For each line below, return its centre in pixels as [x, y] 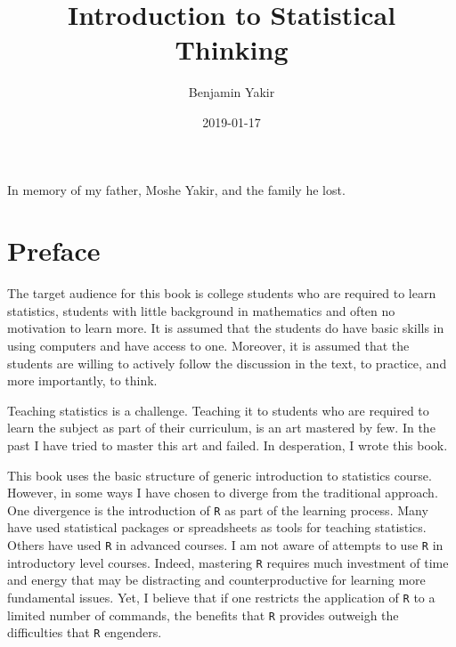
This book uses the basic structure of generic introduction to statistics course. [220, 475]
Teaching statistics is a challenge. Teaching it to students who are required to [218, 410]
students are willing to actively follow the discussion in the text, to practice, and [227, 363]
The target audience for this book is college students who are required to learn [222, 293]
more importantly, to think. [82, 380]
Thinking [232, 49]
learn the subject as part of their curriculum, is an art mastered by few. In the [221, 428]
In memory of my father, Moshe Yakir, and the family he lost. [176, 189]
